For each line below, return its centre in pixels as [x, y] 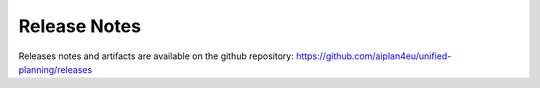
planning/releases [55, 69]
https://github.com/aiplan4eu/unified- [373, 56]
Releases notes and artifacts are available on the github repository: [156, 56]
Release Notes [80, 26]
